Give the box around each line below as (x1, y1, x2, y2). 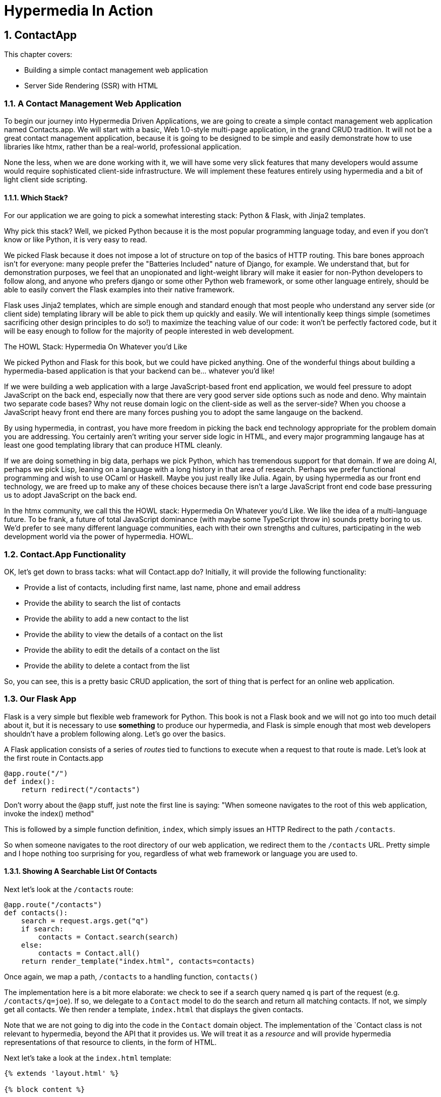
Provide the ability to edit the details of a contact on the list (24, 645, 220, 654)
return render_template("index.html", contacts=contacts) (21, 957, 255, 965)
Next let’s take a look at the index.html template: (4, 1053, 172, 1062)
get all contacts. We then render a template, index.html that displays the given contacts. (4, 1005, 304, 1014)
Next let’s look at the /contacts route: (4, 884, 134, 894)
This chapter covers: (4, 50, 73, 59)
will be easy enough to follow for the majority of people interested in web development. (4, 327, 294, 336)
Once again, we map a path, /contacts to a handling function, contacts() (4, 972, 258, 981)
